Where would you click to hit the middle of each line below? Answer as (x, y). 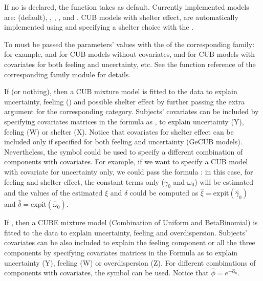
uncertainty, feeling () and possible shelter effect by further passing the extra (124, 101)
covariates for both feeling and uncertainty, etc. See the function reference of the (130, 64)
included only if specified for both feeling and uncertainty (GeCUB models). (123, 142)
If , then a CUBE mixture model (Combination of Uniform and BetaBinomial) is (131, 222)
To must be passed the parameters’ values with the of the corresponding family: (129, 44)
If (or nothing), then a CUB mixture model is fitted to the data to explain (121, 91)
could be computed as (164, 193)
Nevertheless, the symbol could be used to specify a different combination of (124, 151)
